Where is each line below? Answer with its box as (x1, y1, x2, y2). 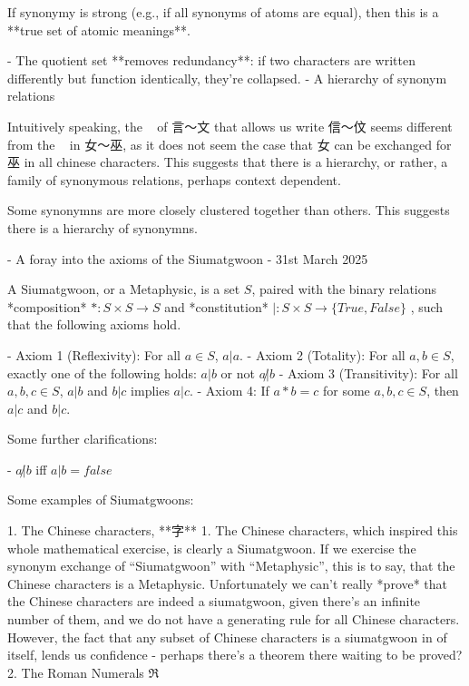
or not (220, 363, 255, 382)
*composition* (7, 297, 87, 316)
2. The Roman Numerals (7, 662, 144, 681)
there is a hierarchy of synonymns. (7, 218, 198, 237)
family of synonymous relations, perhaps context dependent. (7, 170, 341, 189)
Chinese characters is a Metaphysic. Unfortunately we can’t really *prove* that (7, 573, 448, 593)
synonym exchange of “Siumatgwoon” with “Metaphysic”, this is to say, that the (7, 556, 455, 575)
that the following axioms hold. (7, 315, 181, 334)
